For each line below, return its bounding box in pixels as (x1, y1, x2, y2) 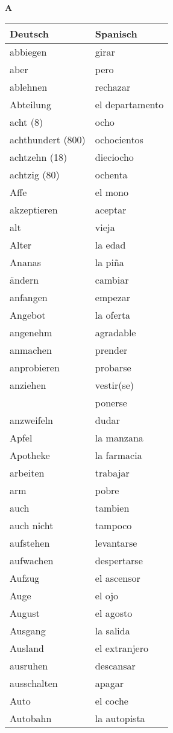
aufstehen (10, 535, 50, 550)
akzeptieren (10, 202, 58, 217)
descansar (95, 658, 136, 673)
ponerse (95, 395, 127, 409)
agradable (95, 325, 136, 339)
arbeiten (10, 465, 45, 480)
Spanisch (95, 26, 137, 41)
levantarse (95, 535, 137, 550)
